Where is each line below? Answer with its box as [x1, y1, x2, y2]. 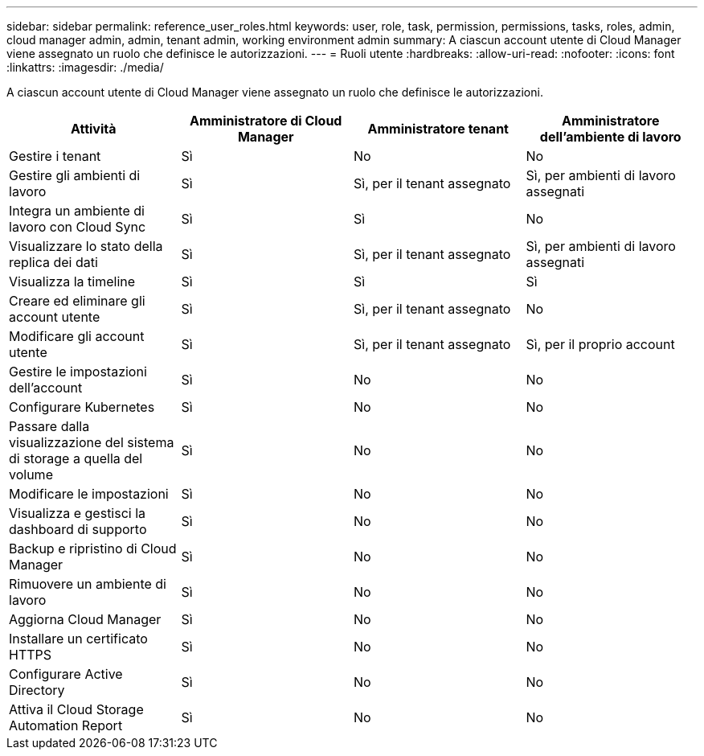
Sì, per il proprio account [526, 336, 675, 352]
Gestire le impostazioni [9, 364, 147, 380]
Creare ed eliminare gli [9, 293, 145, 309]
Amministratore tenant [367, 121, 509, 137]
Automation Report [9, 717, 123, 733]
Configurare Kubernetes [9, 399, 155, 415]
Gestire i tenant [9, 148, 101, 164]
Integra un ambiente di [9, 203, 145, 219]
